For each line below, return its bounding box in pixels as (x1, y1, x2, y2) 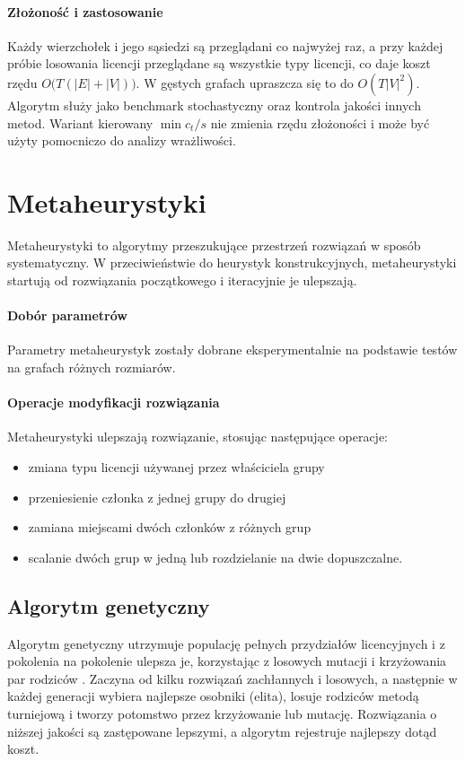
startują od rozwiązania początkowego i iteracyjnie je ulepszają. (7, 271, 357, 290)
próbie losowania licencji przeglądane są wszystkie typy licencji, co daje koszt (7, 54, 431, 73)
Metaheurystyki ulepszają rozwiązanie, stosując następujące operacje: (7, 427, 389, 446)
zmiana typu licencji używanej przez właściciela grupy (28, 458, 325, 477)
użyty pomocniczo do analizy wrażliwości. (7, 131, 236, 150)
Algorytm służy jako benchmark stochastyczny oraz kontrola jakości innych (7, 95, 421, 114)
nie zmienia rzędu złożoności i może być (210, 113, 430, 132)
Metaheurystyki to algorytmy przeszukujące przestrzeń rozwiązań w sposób (7, 235, 421, 254)
